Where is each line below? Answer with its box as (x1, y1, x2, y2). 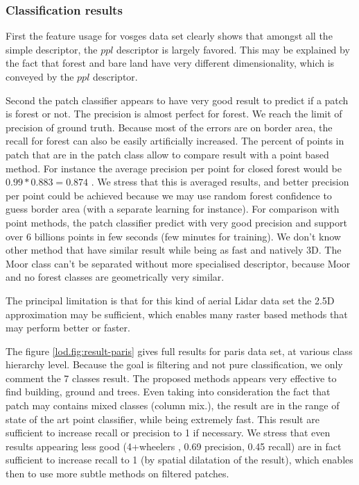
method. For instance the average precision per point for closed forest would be (6, 161, 342, 175)
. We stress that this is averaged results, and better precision (91, 174, 349, 189)
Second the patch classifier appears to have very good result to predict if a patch (6, 92, 349, 107)
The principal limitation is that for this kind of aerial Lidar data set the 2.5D (6, 293, 335, 307)
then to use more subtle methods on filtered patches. (6, 466, 229, 481)
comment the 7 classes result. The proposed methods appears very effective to (6, 370, 337, 385)
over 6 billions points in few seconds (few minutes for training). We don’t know (6, 229, 341, 243)
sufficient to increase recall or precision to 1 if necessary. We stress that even (6, 425, 331, 440)
